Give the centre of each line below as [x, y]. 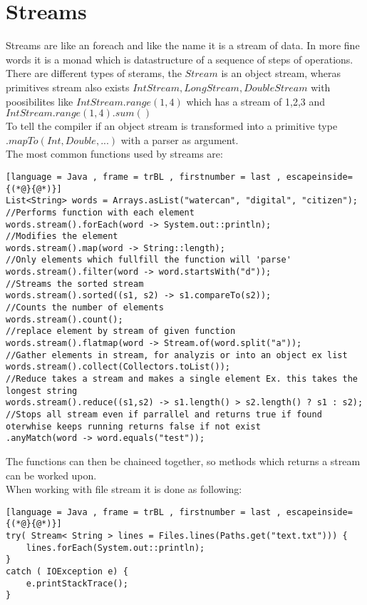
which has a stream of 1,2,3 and [256, 101]
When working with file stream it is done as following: [124, 489]
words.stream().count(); [64, 319]
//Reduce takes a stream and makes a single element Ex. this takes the [182, 379]
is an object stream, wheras [281, 73]
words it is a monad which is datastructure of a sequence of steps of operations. [180, 59]
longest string [42, 391]
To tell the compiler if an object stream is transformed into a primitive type [172, 126]
